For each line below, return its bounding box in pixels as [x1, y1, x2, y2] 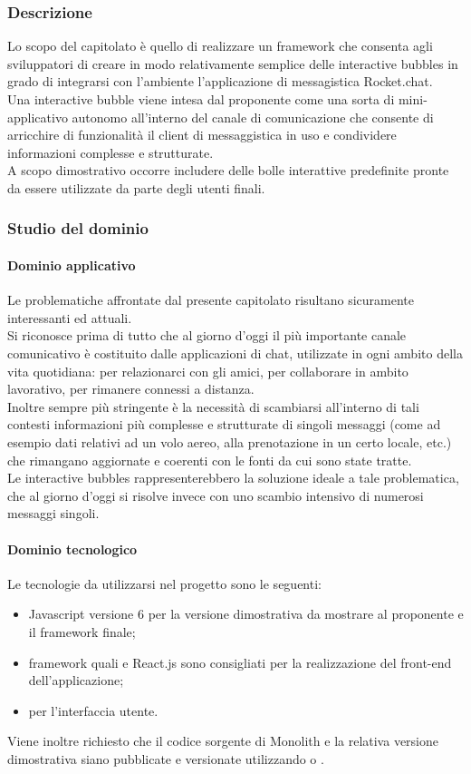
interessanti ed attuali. [7, 308, 132, 327]
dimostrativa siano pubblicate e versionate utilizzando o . [7, 749, 324, 768]
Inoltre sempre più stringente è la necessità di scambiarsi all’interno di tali [7, 397, 419, 416]
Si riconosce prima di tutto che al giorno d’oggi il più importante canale [7, 326, 407, 345]
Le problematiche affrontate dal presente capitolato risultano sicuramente [7, 290, 414, 309]
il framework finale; [28, 622, 136, 641]
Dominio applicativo [7, 256, 136, 274]
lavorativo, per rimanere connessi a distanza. [7, 379, 255, 398]
